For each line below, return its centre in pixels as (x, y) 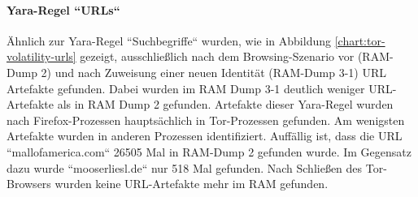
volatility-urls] (41, 56)
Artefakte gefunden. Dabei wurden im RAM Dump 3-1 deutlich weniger (186, 88)
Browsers (29, 184)
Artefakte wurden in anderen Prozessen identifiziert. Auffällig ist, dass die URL (205, 136)
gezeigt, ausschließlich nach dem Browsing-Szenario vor (217, 56)
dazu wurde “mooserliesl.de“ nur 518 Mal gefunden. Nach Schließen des (185, 167)
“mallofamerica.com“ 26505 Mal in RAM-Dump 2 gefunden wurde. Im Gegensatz (209, 151)
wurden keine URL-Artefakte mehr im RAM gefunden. (192, 184)
